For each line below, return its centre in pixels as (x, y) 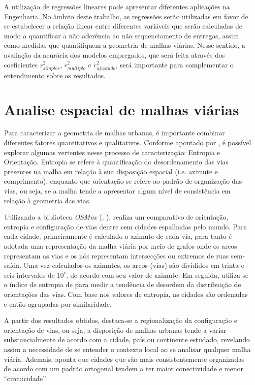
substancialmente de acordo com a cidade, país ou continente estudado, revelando (127, 339)
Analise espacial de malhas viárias (122, 109)
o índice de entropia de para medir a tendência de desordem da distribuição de (123, 284)
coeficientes (21, 64)
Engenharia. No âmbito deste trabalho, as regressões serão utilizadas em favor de (126, 16)
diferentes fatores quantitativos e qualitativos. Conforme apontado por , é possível (127, 143)
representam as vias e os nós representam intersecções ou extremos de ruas (116, 255)
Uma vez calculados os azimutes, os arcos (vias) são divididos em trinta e (134, 265)
